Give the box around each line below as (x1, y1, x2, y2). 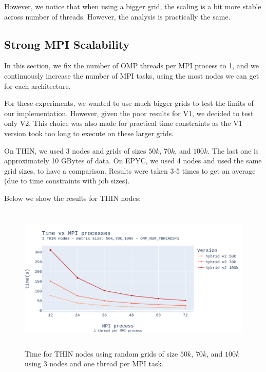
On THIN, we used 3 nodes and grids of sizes (4, 145, 146, 156)
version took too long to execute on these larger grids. (4, 127, 174, 138)
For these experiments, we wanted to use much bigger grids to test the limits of (4, 98, 254, 108)
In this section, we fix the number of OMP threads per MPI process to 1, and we (4, 60, 259, 71)
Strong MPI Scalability (4, 36, 130, 52)
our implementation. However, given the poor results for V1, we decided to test (4, 107, 254, 118)
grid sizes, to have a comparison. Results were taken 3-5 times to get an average (4, 165, 256, 176)
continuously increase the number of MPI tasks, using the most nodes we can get (4, 70, 259, 81)
